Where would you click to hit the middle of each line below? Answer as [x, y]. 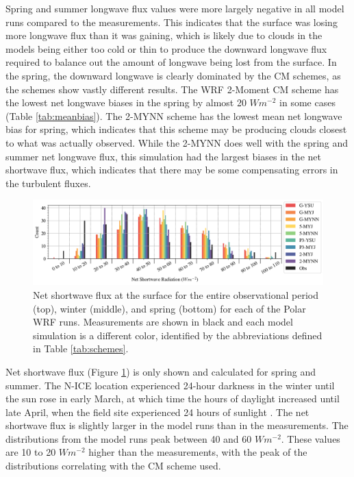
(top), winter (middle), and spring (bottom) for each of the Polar [169, 308]
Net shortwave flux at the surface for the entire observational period [176, 294]
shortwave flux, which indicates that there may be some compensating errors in [172, 170]
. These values [311, 438]
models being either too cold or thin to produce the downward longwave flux [166, 48]
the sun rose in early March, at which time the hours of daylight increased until [173, 399]
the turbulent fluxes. [48, 183]
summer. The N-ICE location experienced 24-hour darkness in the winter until [170, 385]
